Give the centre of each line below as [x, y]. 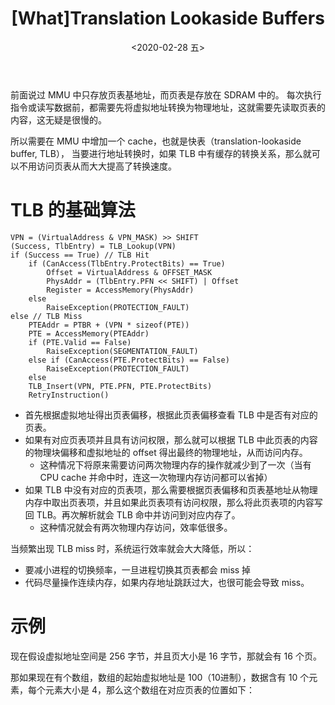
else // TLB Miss [46, 316]
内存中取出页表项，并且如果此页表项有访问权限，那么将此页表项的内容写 [173, 502]
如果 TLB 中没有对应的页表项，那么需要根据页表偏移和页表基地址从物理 [171, 489]
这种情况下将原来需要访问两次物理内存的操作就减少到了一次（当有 [175, 464]
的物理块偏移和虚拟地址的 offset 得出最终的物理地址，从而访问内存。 [166, 452]
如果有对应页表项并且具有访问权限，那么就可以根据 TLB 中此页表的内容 [171, 439]
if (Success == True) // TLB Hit [80, 255]
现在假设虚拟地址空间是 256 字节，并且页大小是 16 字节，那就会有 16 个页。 [166, 656]
